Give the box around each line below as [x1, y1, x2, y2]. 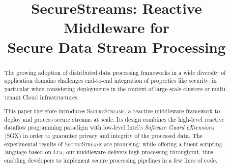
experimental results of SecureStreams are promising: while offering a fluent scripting [4, 139, 222, 148]
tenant [4, 93, 21, 101]
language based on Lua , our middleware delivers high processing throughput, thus [4, 148, 214, 156]
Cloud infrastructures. [23, 93, 79, 101]
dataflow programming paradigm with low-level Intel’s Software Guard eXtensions [4, 123, 214, 132]
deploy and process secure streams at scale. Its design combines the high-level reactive [4, 115, 225, 123]
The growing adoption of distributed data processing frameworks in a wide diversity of [4, 68, 226, 76]
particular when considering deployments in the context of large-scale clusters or [4, 84, 210, 93]
